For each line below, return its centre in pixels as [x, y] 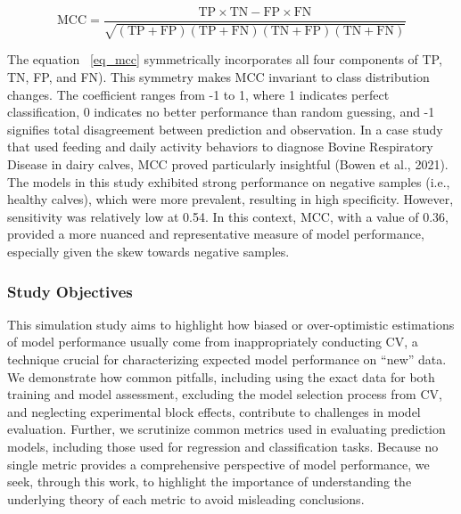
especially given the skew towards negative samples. [148, 251]
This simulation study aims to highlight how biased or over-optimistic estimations [231, 324]
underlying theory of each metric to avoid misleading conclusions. [186, 498]
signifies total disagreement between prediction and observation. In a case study [225, 129]
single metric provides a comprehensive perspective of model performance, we [218, 464]
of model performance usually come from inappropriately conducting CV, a [213, 342]
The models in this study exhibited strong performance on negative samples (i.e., [229, 181]
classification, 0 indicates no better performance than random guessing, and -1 [221, 112]
